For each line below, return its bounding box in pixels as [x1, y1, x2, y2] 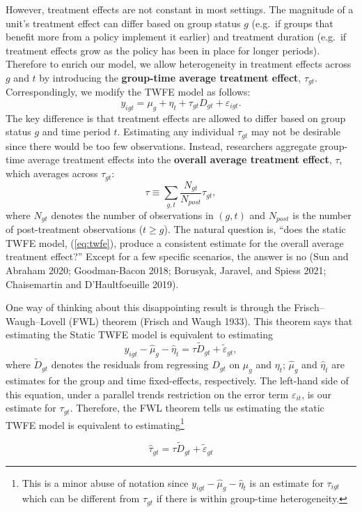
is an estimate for [249, 475, 324, 490]
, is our [301, 386, 332, 401]
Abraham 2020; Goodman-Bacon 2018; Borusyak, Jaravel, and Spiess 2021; [6, 262, 326, 277]
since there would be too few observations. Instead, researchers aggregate [6, 138, 317, 153]
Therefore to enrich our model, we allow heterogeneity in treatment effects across [6, 57, 352, 71]
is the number [292, 207, 352, 222]
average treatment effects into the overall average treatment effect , [27, 152, 332, 167]
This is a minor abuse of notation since [22, 475, 189, 490]
